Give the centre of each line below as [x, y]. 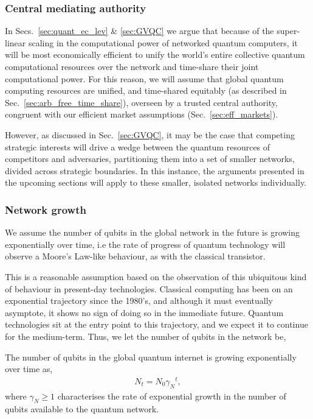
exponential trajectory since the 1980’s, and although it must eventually [139, 301]
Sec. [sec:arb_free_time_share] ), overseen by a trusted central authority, [141, 102]
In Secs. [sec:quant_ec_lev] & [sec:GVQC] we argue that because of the [139, 31]
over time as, [29, 369]
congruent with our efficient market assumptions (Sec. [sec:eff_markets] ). [142, 114]
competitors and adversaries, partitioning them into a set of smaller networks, [150, 159]
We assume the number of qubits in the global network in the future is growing [153, 232]
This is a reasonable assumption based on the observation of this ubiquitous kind [156, 276]
